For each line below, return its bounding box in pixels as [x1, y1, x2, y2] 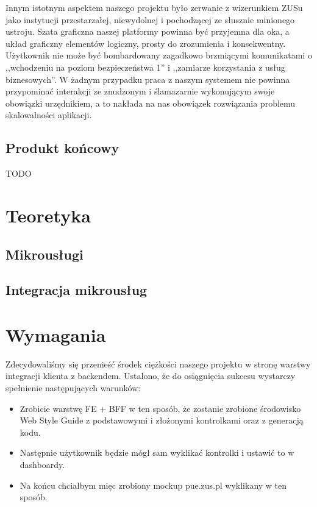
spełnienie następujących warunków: [5, 381, 141, 394]
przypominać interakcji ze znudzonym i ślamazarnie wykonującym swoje [5, 85, 275, 97]
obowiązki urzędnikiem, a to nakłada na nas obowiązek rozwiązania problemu [5, 96, 296, 109]
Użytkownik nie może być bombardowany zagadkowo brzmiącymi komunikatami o [5, 49, 312, 62]
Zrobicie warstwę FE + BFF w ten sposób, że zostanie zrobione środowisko [20, 402, 301, 414]
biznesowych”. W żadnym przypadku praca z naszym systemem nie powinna [5, 73, 290, 85]
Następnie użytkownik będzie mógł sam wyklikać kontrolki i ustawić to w [20, 446, 294, 459]
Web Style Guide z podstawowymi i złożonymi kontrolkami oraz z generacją [20, 414, 304, 427]
